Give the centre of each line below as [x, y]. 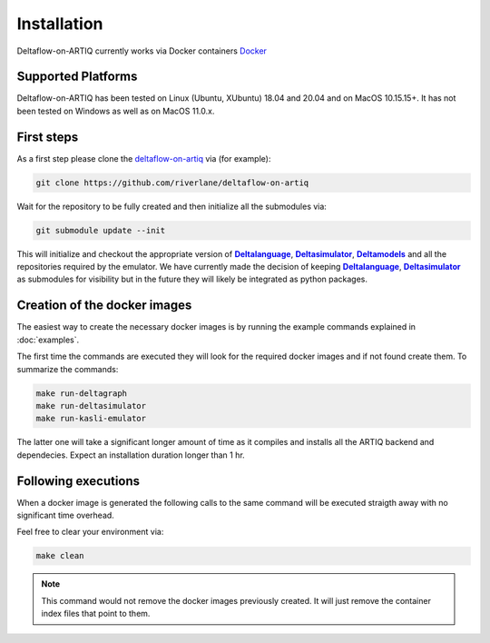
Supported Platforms [77, 77]
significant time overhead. [66, 515]
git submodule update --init [101, 230]
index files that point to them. [96, 614]
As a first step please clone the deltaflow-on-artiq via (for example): [144, 158]
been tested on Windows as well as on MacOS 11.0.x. [116, 111]
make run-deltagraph [81, 393]
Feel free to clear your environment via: [90, 532]
